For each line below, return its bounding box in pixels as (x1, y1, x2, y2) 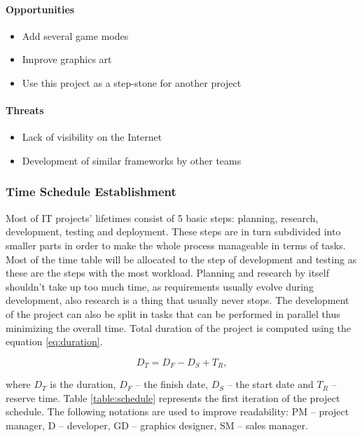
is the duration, (50, 377, 116, 391)
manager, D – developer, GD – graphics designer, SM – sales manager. (6, 417, 308, 432)
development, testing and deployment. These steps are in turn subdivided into (6, 224, 341, 239)
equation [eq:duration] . (6, 334, 103, 349)
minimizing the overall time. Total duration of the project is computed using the (6, 320, 351, 335)
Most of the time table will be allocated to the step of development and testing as (6, 251, 357, 266)
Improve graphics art (22, 52, 112, 67)
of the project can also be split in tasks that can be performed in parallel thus (6, 306, 340, 321)
